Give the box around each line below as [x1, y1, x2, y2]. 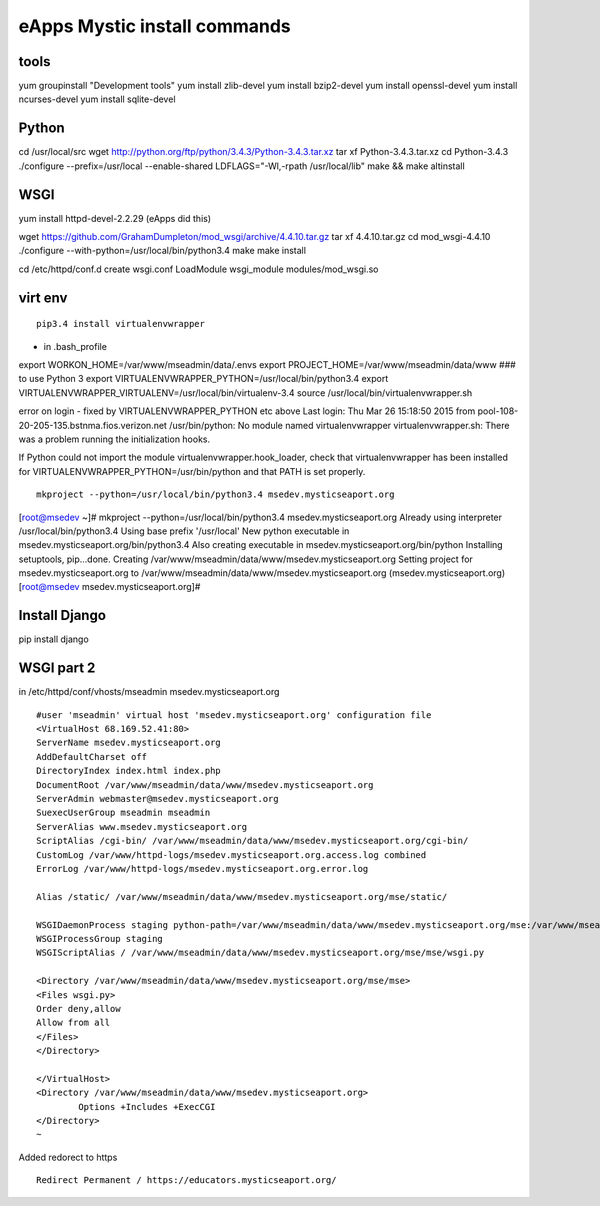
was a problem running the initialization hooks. [18, 433, 211, 445]
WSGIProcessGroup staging [36, 933, 164, 944]
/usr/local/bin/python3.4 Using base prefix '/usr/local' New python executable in [18, 525, 350, 537]
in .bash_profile [43, 340, 107, 352]
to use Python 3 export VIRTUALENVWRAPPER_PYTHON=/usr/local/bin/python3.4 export [18, 373, 389, 385]
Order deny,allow [36, 1003, 121, 1014]
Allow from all [36, 1017, 111, 1029]
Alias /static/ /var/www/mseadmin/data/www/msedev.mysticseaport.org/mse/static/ [36, 891, 448, 902]
